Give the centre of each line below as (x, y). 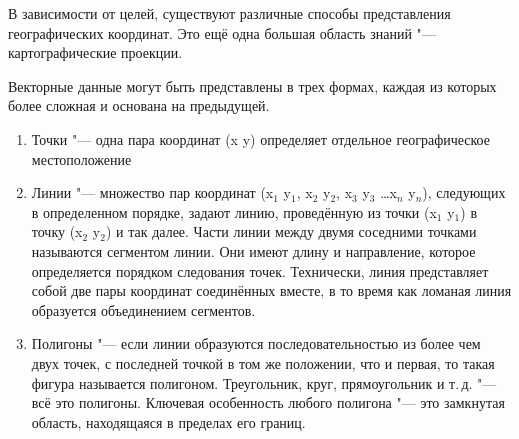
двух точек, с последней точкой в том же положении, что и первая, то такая (263, 362)
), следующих (464, 192)
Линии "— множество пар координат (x (152, 192)
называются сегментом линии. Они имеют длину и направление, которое (253, 250)
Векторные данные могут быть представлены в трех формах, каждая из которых (252, 85)
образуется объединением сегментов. (143, 309)
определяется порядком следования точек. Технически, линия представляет (260, 270)
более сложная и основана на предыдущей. (139, 105)
